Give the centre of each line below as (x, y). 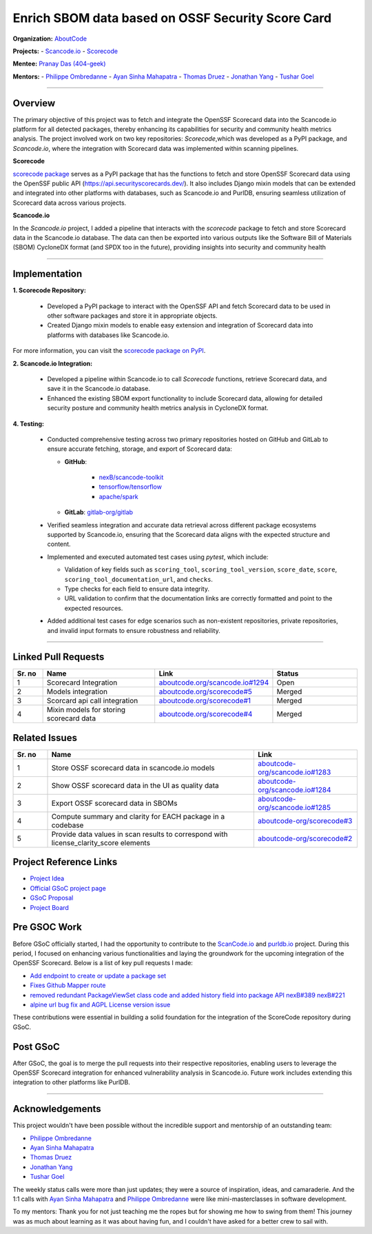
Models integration (77, 691)
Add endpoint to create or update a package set (98, 975)
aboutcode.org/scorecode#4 (206, 714)
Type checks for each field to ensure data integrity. (137, 589)
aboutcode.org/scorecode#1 (205, 701)
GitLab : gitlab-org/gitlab (99, 512)
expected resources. (94, 608)
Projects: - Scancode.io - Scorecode (65, 51)
